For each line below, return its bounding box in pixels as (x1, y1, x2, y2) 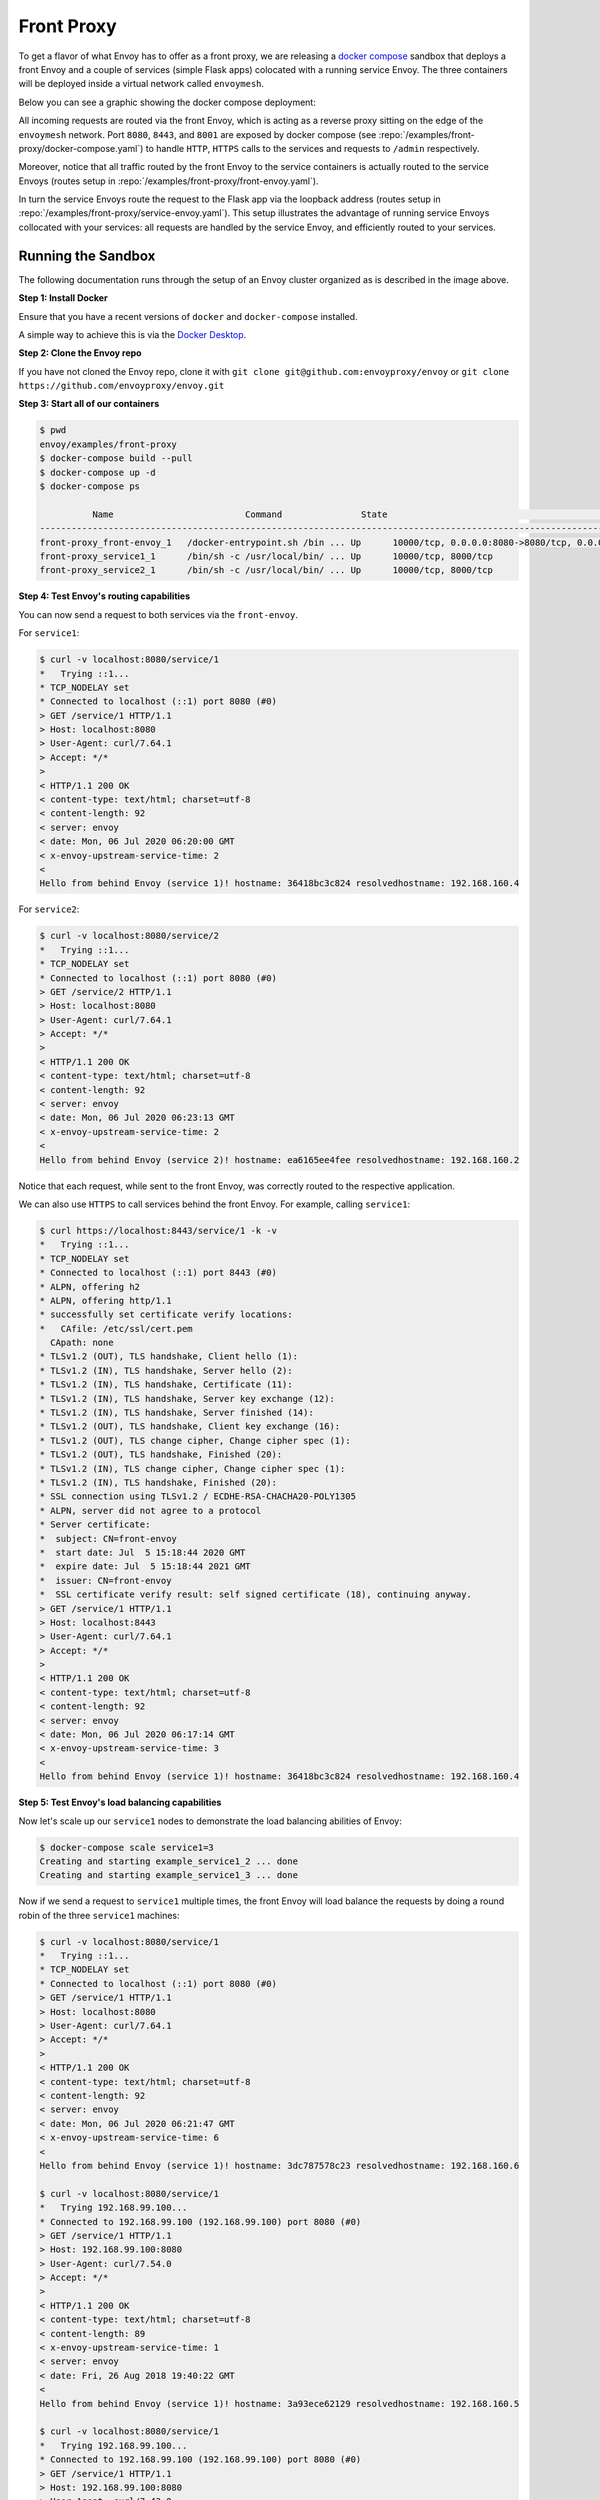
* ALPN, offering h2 (39, 1281, 140, 1292)
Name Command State (91, 508, 388, 520)
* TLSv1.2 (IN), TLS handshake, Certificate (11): (39, 1379, 294, 1390)
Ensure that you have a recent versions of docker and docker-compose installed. (18, 310, 359, 322)
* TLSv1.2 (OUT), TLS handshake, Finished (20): (39, 1449, 283, 1460)
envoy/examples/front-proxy (39, 438, 177, 450)
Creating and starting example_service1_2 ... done (39, 1855, 299, 1867)
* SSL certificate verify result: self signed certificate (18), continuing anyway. (39, 1589, 472, 1600)
